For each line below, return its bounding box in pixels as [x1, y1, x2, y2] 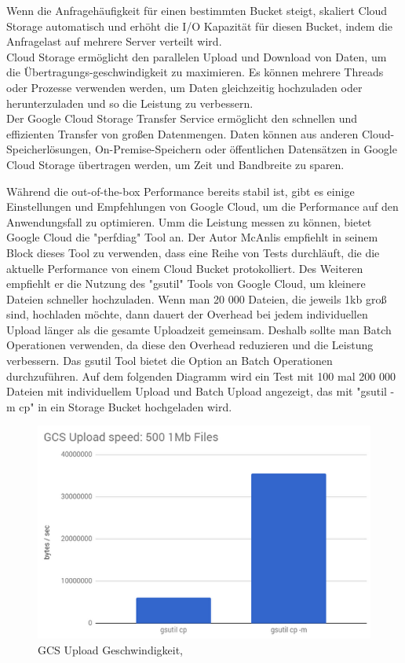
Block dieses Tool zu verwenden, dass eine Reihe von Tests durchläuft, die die [6, 244, 380, 260]
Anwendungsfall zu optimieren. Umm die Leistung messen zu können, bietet [6, 213, 372, 230]
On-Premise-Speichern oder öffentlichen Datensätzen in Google [94, 141, 397, 157]
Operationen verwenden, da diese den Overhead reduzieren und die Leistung [6, 337, 374, 353]
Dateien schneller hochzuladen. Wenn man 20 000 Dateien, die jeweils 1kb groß [6, 290, 387, 307]
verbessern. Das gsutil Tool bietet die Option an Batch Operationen [6, 352, 333, 369]
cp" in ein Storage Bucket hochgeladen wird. [19, 398, 232, 414]
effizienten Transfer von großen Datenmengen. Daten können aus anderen [6, 125, 359, 142]
